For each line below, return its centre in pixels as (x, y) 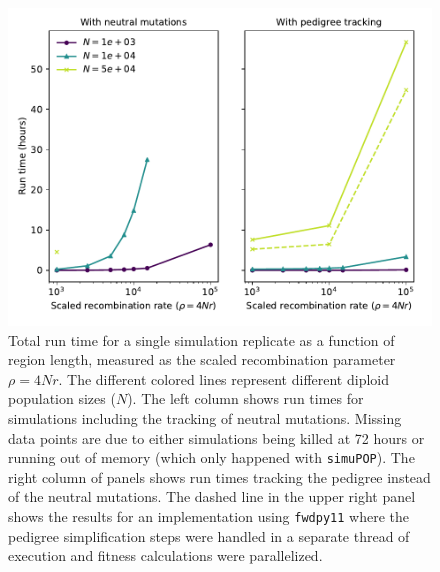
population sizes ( (62, 398)
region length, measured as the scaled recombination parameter (202, 359)
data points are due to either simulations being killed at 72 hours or (216, 437)
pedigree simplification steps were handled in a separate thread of (209, 535)
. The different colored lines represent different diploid (223, 378)
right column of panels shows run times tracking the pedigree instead (219, 476)
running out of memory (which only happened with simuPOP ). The (211, 457)
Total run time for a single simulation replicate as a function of (201, 339)
